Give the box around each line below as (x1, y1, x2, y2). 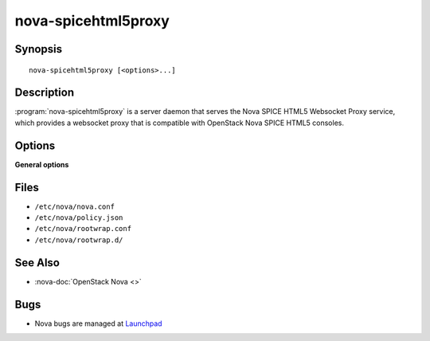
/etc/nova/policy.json (34, 214, 123, 222)
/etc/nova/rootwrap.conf (34, 224, 131, 233)
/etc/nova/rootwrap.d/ (34, 235, 123, 245)
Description (14, 86, 75, 100)
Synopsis (14, 42, 63, 56)
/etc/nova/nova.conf (34, 202, 115, 211)
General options (14, 159, 69, 169)
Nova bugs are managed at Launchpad (34, 319, 162, 328)
